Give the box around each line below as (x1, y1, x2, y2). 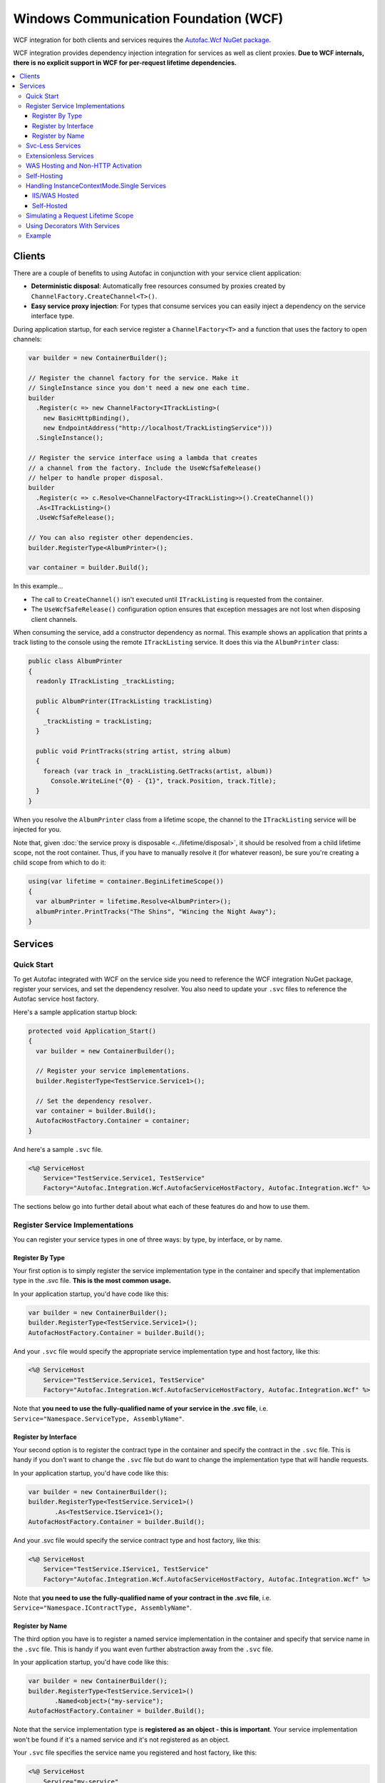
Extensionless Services (26, 151, 94, 160)
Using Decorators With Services (26, 221, 120, 230)
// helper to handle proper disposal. (28, 474, 164, 481)
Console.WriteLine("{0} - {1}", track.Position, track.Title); (51, 777, 277, 785)
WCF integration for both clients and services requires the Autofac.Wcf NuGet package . (13, 36, 271, 44)
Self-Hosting (26, 171, 63, 180)
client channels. (31, 615, 78, 623)
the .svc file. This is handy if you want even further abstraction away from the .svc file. (13, 1645, 274, 1653)
